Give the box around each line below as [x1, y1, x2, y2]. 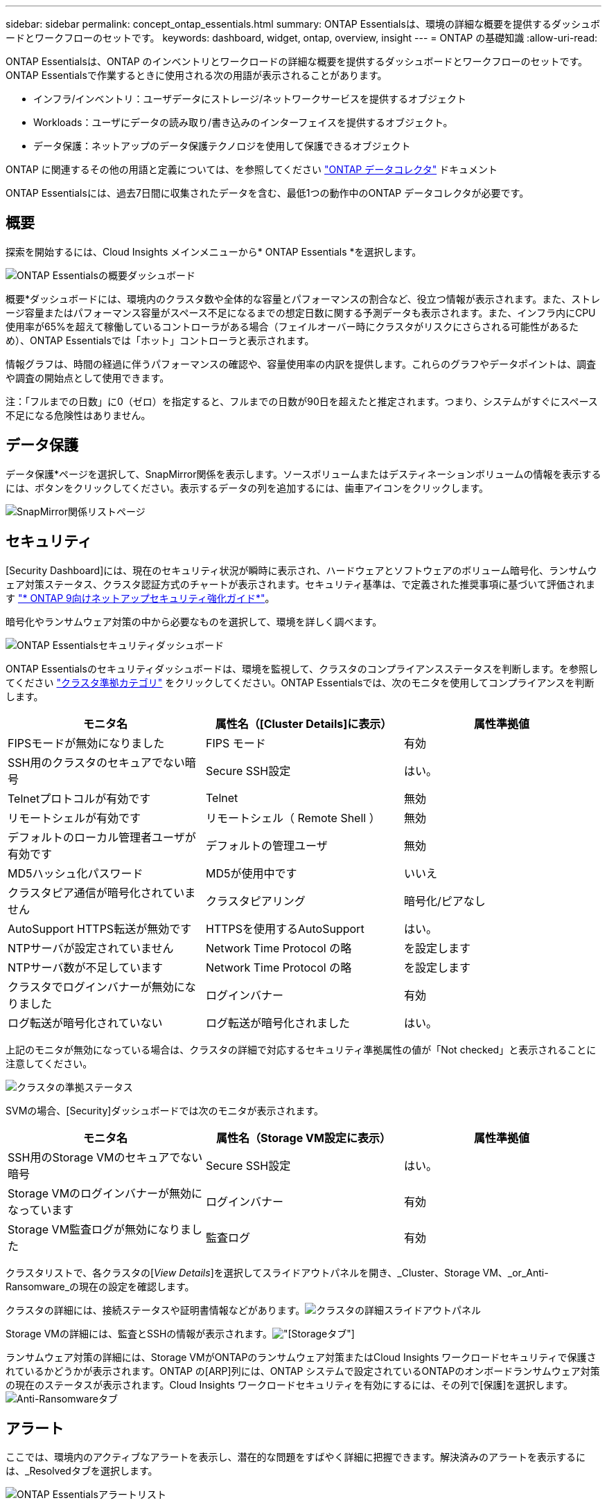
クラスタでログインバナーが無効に [8, 979, 185, 994]
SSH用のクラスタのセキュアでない [8, 755, 185, 769]
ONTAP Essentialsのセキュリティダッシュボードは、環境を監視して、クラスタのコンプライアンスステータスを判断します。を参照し [6, 662, 598, 675]
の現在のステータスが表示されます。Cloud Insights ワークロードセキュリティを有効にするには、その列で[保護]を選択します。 [6, 1378, 573, 1391]
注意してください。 [6, 1057, 93, 1069]
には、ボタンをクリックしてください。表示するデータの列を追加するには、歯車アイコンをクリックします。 [6, 481, 489, 494]
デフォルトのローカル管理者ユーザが [8, 830, 196, 844]
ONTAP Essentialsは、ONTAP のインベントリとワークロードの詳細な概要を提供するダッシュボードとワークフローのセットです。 [6, 55, 588, 67]
